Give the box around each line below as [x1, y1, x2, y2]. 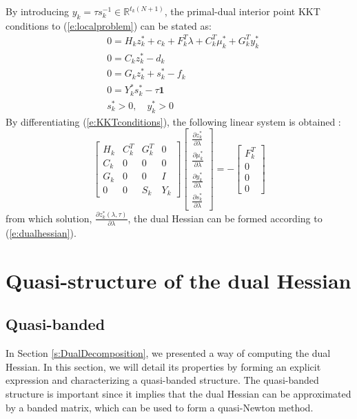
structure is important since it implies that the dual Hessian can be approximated [6, 387, 351, 401]
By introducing [6, 4, 70, 18]
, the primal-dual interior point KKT [164, 4, 320, 18]
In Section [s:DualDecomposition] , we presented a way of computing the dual [6, 346, 331, 360]
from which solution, [6, 211, 92, 225]
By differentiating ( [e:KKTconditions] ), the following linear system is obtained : [6, 114, 341, 128]
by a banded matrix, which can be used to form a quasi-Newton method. [6, 400, 314, 414]
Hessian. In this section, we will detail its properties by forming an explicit [6, 359, 321, 373]
